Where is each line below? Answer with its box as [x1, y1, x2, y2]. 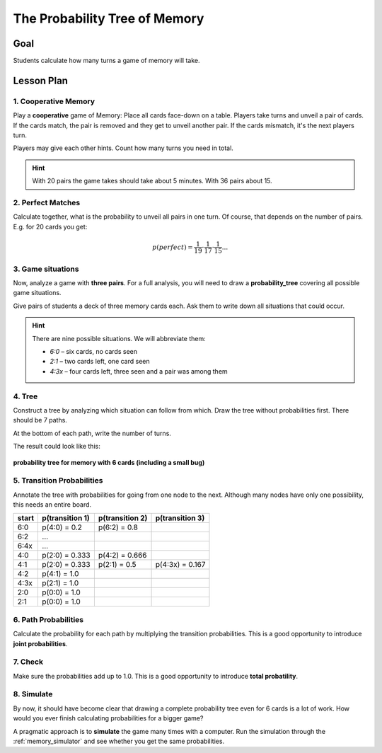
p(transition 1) [42, 513, 90, 523]
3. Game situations [13, 264, 79, 274]
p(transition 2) [98, 513, 148, 523]
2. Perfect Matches [13, 197, 81, 207]
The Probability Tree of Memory [13, 11, 204, 26]
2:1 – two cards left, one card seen [50, 357, 150, 366]
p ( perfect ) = [152, 243, 194, 251]
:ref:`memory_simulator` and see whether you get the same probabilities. [13, 737, 225, 746]
